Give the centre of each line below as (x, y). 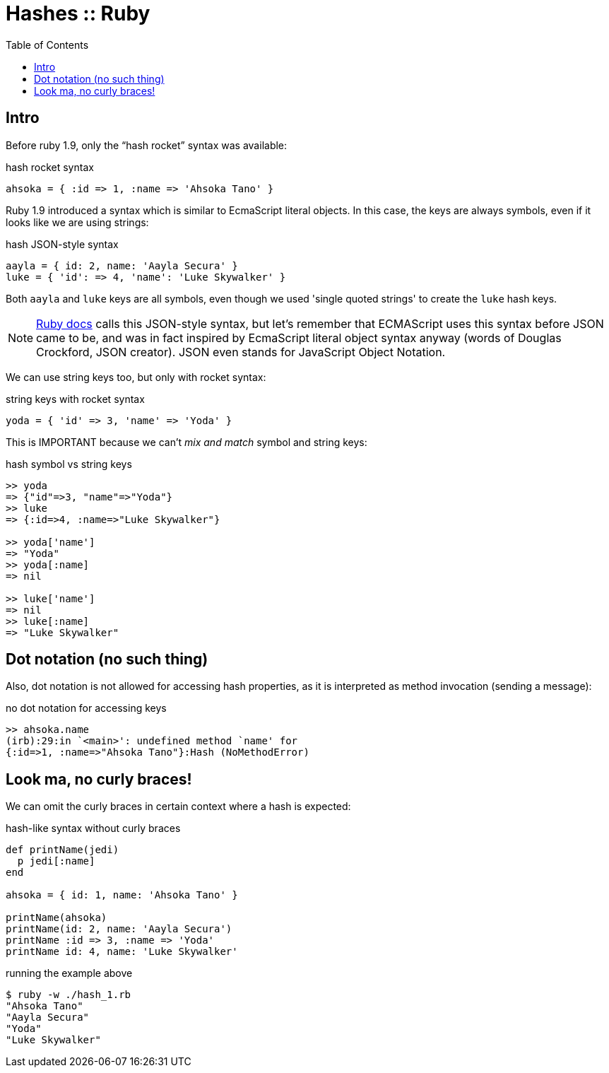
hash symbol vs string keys (69, 464)
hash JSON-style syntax (62, 244)
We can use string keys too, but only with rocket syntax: (136, 377)
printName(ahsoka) (57, 918)
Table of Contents (47, 45)
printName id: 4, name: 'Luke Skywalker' (122, 952)
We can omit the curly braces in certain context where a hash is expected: (178, 807)
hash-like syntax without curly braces (93, 828)
